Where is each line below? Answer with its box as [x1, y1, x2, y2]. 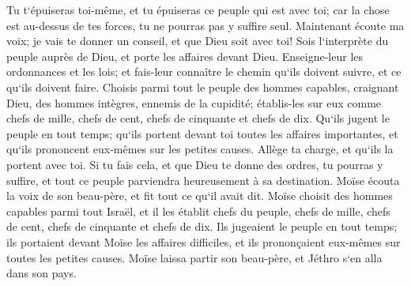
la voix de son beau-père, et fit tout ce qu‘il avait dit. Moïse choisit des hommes [6, 187, 393, 204]
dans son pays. [6, 265, 77, 281]
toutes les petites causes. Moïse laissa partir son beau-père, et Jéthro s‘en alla [6, 249, 383, 265]
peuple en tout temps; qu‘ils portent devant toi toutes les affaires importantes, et [6, 125, 398, 141]
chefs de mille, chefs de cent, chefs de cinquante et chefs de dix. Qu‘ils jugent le [6, 110, 390, 126]
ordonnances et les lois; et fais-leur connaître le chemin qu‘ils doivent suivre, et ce [6, 63, 402, 80]
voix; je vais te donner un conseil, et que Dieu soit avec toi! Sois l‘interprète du [6, 32, 389, 49]
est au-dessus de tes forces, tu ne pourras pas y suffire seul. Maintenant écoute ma [6, 17, 405, 33]
